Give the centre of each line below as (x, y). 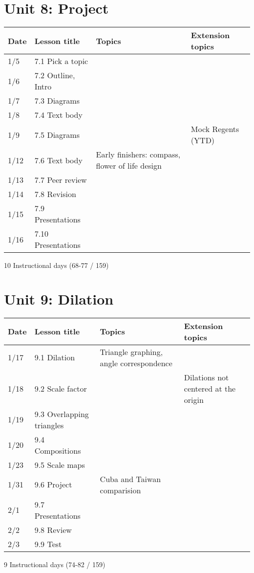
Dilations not (206, 377)
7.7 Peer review (61, 180)
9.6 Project (53, 485)
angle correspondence (136, 363)
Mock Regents (215, 129)
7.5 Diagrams (57, 134)
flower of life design (129, 166)
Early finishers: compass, (138, 154)
